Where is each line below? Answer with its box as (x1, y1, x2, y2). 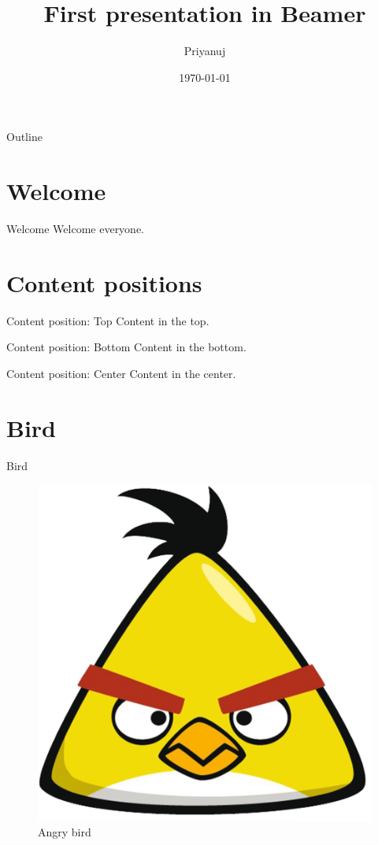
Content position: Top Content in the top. (6, 312, 209, 328)
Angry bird (38, 824, 91, 840)
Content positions (6, 266, 202, 298)
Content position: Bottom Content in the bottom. (6, 339, 246, 355)
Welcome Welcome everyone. (6, 221, 145, 237)
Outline (6, 128, 43, 145)
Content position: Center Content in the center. (6, 365, 236, 381)
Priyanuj (183, 43, 226, 59)
